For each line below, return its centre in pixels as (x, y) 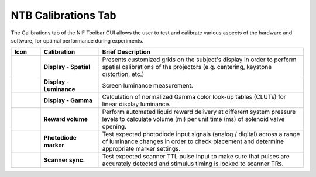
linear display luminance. (136, 104)
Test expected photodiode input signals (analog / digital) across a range (201, 134)
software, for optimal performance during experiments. (77, 40)
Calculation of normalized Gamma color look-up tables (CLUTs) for (194, 97)
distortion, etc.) (123, 74)
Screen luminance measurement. (147, 86)
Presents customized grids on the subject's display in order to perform (199, 60)
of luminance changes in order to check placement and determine (193, 141)
